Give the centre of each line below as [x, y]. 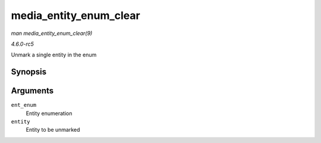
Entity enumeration [49, 113]
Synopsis [29, 72]
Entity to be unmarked [53, 130]
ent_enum [24, 105]
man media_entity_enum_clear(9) [52, 33]
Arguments [32, 91]
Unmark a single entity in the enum [54, 55]
